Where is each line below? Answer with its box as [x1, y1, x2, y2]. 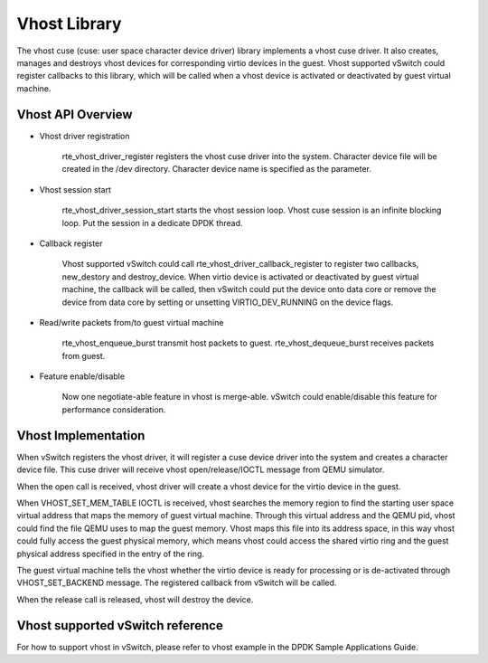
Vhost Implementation [16, 428, 145, 443]
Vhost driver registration [39, 130, 130, 141]
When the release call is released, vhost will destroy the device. [16, 593, 254, 605]
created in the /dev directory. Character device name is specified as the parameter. [61, 164, 372, 175]
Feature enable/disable [39, 371, 126, 382]
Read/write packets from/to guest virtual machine [39, 317, 224, 327]
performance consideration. [61, 403, 166, 415]
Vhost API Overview [16, 107, 133, 122]
